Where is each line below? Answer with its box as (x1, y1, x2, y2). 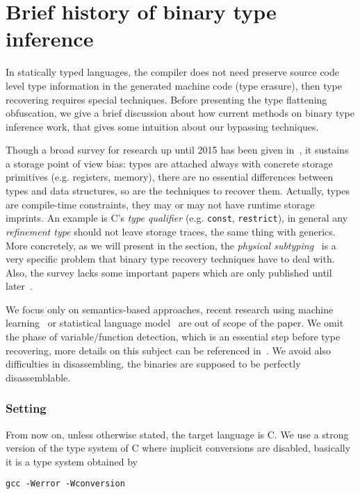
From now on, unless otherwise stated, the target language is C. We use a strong (6, 427, 349, 441)
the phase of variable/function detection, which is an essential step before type (6, 329, 341, 344)
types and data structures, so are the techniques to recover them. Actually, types (6, 183, 350, 198)
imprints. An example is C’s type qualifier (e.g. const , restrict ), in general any (6, 211, 348, 225)
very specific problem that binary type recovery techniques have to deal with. (6, 252, 335, 266)
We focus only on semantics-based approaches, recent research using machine (6, 302, 334, 316)
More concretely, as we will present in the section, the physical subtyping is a (6, 238, 336, 252)
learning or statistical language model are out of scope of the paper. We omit (6, 315, 344, 330)
